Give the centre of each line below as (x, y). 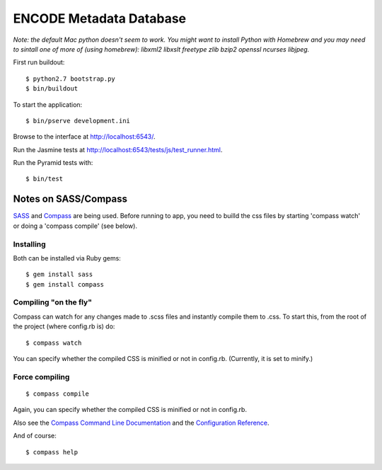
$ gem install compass (65, 284)
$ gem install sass (59, 275)
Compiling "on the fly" (52, 302)
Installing (29, 244)
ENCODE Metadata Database (100, 18)
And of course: (35, 436)
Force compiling (41, 377)
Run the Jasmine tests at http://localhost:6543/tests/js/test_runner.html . (118, 149)
